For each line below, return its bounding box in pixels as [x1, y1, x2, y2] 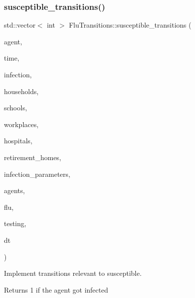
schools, [4, 102, 27, 113]
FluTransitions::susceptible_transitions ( [68, 20, 192, 30]
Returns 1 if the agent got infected [4, 284, 108, 295]
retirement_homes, [4, 152, 62, 162]
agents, [4, 185, 25, 196]
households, [4, 86, 39, 96]
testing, [4, 218, 27, 229]
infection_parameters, [4, 168, 70, 179]
